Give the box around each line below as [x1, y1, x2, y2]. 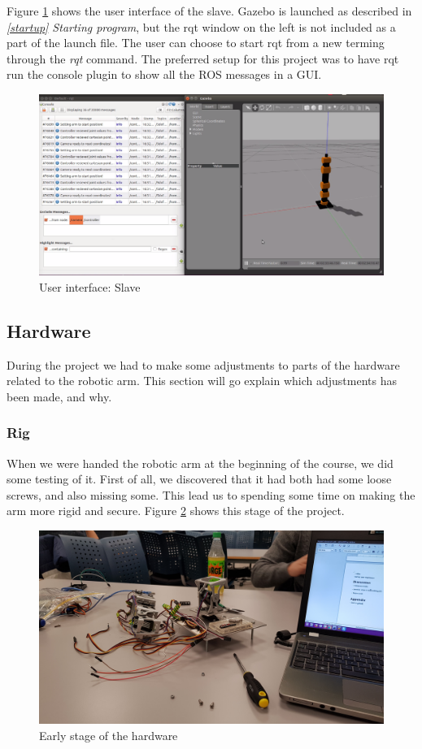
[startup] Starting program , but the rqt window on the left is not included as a [7, 18, 396, 35]
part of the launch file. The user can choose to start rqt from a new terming [7, 34, 385, 51]
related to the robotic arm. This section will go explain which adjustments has [7, 372, 397, 389]
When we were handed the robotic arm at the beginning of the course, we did [7, 454, 394, 471]
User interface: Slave [39, 278, 141, 295]
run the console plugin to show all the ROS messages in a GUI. [7, 66, 322, 83]
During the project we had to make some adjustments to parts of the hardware [7, 356, 400, 373]
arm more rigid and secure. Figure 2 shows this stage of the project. [7, 502, 345, 519]
